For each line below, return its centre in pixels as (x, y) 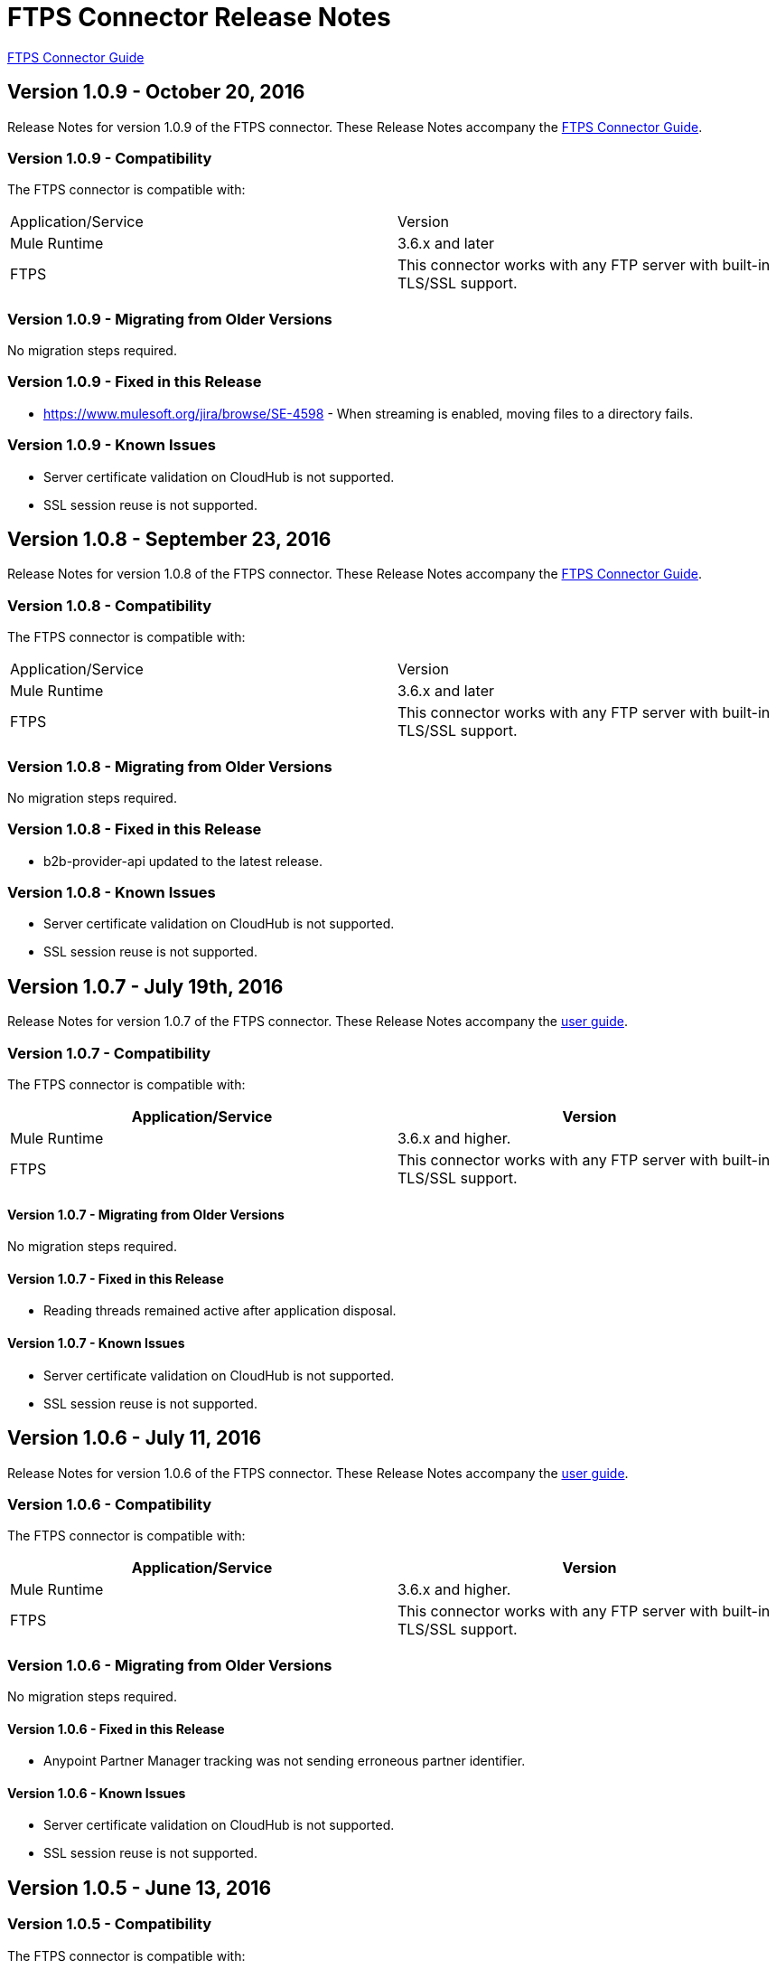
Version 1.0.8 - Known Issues (112, 893)
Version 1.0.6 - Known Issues (97, 1793)
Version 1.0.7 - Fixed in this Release (116, 1278)
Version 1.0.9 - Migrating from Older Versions (170, 319)
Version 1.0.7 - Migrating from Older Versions (146, 1214)
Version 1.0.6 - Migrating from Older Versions (170, 1665)
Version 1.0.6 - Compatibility (110, 1504)
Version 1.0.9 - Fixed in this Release (135, 382)
